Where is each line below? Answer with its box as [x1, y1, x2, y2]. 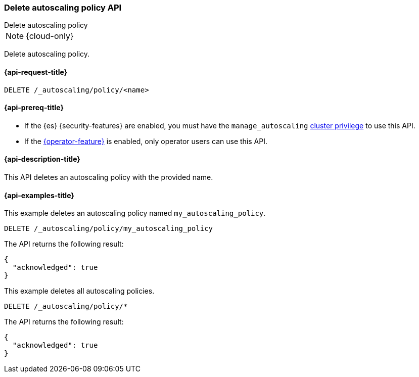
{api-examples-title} [4, 191, 74, 200]
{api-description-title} [4, 155, 80, 164]
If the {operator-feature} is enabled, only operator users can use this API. [24, 136, 267, 146]
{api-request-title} [4, 67, 68, 76]
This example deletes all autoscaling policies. [4, 287, 155, 296]
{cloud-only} [26, 31, 74, 41]
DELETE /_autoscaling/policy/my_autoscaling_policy [4, 224, 213, 233]
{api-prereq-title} [4, 103, 64, 112]
